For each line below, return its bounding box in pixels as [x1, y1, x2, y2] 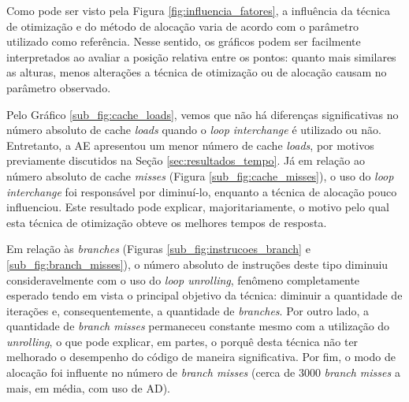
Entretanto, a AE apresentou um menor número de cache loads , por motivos [6, 136, 374, 153]
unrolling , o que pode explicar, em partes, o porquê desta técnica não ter [6, 333, 359, 349]
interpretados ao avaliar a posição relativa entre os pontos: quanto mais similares [6, 48, 396, 65]
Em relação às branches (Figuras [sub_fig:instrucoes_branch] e [6, 240, 310, 257]
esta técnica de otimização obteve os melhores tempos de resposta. [6, 214, 327, 230]
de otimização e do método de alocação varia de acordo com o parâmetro [6, 17, 359, 34]
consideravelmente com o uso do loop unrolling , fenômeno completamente [6, 271, 360, 288]
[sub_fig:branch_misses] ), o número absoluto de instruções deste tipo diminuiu [6, 255, 389, 272]
